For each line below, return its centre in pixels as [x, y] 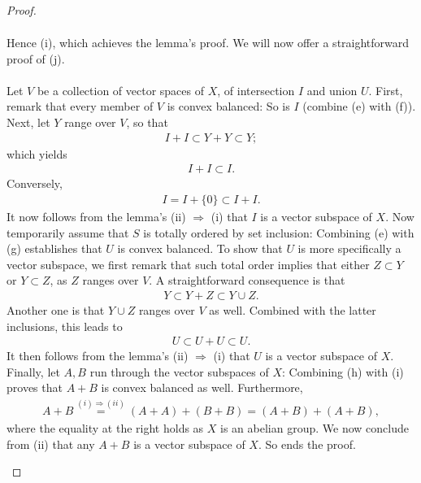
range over [90, 122]
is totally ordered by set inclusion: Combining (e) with [279, 232]
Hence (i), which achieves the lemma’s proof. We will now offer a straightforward [208, 43]
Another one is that [56, 309]
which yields [37, 153]
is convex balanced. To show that [200, 248]
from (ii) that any [51, 444]
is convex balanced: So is [228, 106]
